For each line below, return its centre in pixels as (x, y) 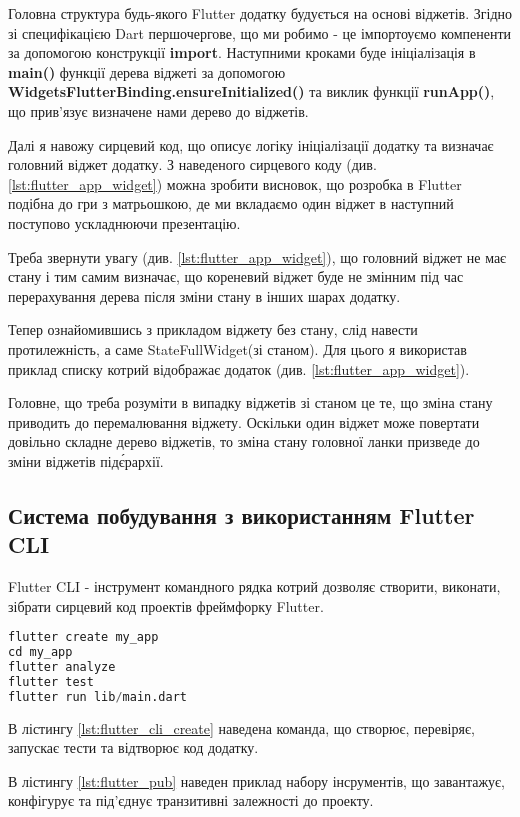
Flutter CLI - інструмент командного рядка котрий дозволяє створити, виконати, (254, 586)
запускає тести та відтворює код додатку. (133, 747)
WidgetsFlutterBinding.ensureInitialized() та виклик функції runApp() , (251, 91)
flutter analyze (62, 667)
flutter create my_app (83, 637)
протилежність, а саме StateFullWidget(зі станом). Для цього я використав (237, 348)
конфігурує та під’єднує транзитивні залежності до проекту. (191, 800)
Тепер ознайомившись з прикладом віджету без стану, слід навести (213, 329)
